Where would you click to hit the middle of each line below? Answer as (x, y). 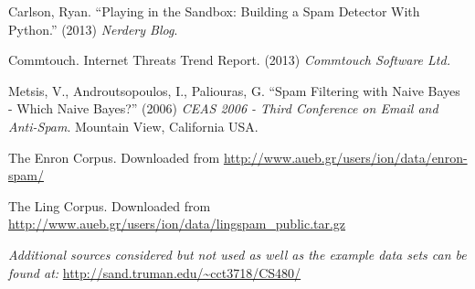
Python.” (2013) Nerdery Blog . (93, 29)
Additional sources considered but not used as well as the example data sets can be (237, 254)
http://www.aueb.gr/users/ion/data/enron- (345, 157)
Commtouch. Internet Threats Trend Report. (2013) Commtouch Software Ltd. (229, 60)
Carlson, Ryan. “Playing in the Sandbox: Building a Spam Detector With (214, 11)
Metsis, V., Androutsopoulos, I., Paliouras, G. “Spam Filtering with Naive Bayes (234, 90)
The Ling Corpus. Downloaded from (110, 205)
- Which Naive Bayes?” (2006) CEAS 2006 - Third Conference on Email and (223, 108)
